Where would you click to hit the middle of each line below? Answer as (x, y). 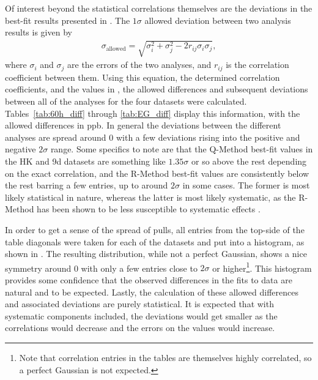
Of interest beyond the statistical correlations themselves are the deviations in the (159, 8)
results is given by (39, 32)
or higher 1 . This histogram (262, 267)
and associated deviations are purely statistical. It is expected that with (139, 304)
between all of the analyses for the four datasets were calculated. (126, 101)
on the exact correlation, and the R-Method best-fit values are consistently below (157, 173)
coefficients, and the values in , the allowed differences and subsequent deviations (157, 89)
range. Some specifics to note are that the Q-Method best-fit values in (182, 149)
